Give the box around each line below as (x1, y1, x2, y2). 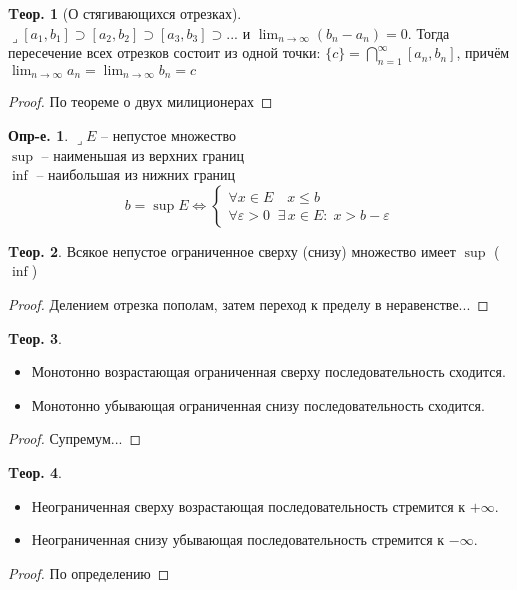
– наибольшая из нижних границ (36, 164, 236, 185)
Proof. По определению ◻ (8, 562, 170, 583)
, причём (456, 42, 510, 63)
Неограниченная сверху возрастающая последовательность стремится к (31, 495, 466, 516)
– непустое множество (101, 125, 236, 146)
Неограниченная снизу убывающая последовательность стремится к (31, 529, 445, 550)
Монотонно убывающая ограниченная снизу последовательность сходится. (31, 394, 485, 415)
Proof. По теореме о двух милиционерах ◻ (8, 91, 273, 112)
